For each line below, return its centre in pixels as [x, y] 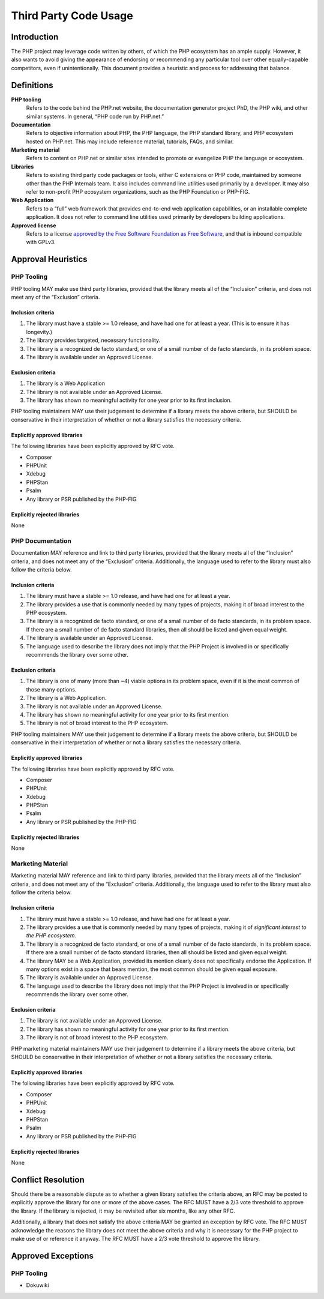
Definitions [32, 85]
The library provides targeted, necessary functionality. [93, 340]
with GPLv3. [41, 242]
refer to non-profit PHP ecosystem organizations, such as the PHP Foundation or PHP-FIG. [138, 192]
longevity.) [39, 332]
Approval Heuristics [49, 259]
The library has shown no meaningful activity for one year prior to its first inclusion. [129, 400]
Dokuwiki [37, 1285]
